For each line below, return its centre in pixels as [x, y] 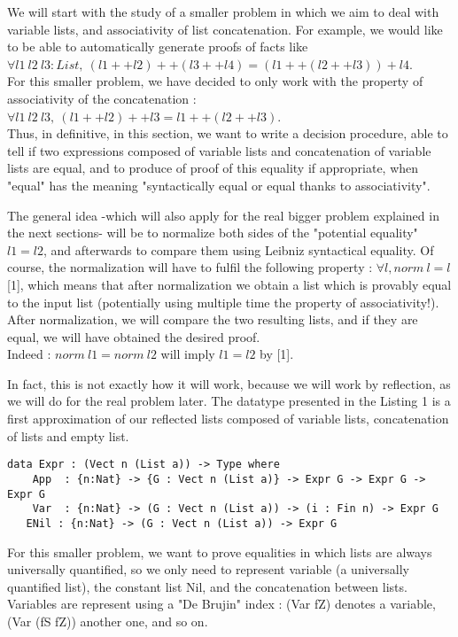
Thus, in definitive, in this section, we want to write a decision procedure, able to [228, 133]
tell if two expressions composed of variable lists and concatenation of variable [219, 150]
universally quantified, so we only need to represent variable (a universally [208, 569]
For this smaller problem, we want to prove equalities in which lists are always [220, 552]
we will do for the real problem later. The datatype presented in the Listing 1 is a [229, 401]
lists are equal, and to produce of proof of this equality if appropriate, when [213, 168]
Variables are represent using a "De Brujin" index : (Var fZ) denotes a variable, [221, 604]
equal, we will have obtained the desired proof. [134, 336]
